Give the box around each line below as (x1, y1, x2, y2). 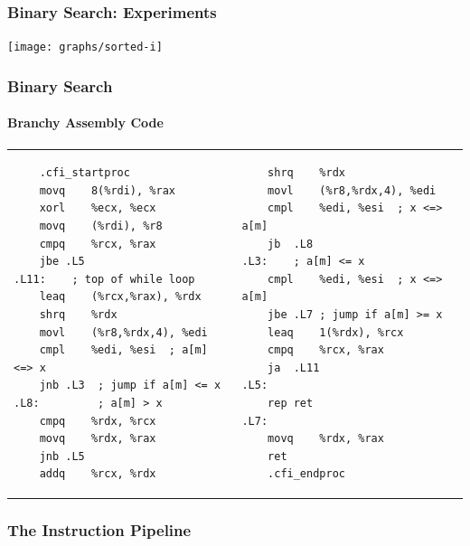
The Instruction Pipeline (7, 519, 192, 541)
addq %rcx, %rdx (39, 467, 156, 481)
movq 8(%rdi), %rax (39, 184, 175, 197)
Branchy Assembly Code (7, 113, 164, 132)
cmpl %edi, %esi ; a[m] (39, 344, 208, 357)
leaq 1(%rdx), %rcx (268, 325, 404, 339)
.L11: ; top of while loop (14, 272, 195, 286)
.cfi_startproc (39, 166, 130, 180)
